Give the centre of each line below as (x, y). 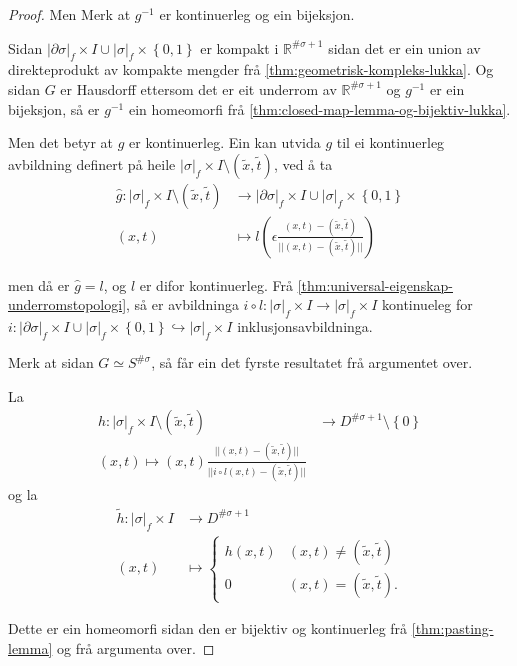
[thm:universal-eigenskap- (375, 284)
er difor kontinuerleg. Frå (216, 284)
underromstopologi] (67, 304)
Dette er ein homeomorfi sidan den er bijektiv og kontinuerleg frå (208, 628)
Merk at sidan (51, 362)
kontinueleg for (427, 304)
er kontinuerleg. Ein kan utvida (225, 142)
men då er (39, 284)
